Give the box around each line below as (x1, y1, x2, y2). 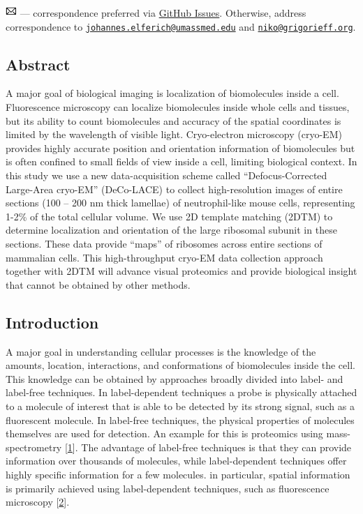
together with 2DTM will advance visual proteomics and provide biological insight (6, 264, 357, 278)
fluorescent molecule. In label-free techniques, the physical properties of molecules (6, 412, 355, 427)
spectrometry (6, 439, 62, 454)
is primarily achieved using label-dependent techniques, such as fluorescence (6, 481, 329, 495)
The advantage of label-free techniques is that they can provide (81, 439, 352, 454)
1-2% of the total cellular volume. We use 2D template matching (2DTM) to (6, 209, 333, 223)
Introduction (6, 311, 99, 333)
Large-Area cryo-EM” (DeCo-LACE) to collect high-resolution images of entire (6, 181, 343, 196)
